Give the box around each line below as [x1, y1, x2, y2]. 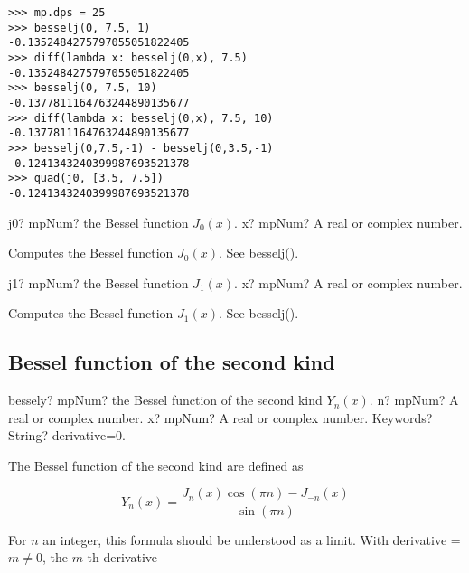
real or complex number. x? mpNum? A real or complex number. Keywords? [8, 408, 433, 427]
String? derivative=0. [8, 426, 126, 445]
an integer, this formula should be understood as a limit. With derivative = [42, 530, 461, 549]
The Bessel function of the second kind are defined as [8, 456, 304, 474]
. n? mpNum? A [369, 390, 459, 409]
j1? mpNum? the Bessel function [8, 273, 189, 292]
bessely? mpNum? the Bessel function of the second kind [8, 390, 323, 409]
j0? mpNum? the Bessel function [8, 212, 189, 231]
